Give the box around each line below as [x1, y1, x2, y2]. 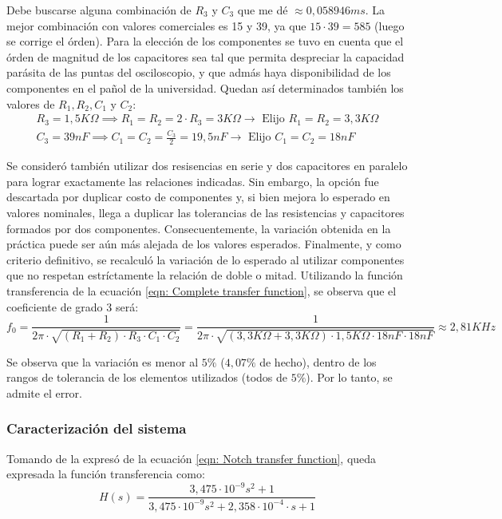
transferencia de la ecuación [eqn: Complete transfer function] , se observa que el [6, 282, 397, 299]
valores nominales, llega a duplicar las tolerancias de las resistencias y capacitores [6, 204, 405, 220]
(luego [374, 17, 405, 34]
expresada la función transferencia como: [6, 466, 205, 482]
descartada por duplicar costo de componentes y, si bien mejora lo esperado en [6, 188, 390, 205]
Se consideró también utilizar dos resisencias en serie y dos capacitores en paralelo [6, 157, 408, 174]
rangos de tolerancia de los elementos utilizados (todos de [6, 369, 287, 386]
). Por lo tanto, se [306, 369, 393, 386]
